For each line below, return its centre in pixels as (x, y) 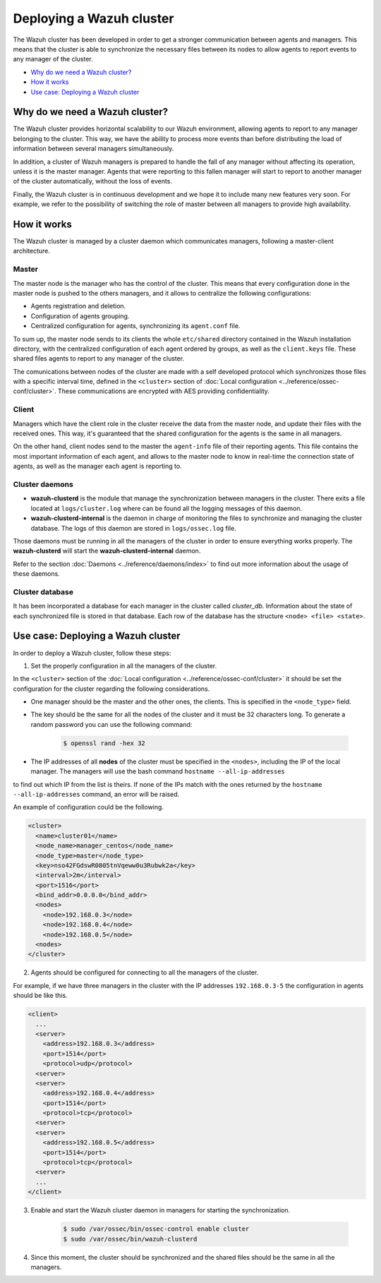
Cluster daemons (43, 484)
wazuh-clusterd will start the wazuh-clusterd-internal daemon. (107, 551)
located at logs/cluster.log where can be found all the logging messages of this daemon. (167, 508)
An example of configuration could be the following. (88, 807)
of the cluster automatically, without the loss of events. (93, 181)
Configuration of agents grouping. (80, 316)
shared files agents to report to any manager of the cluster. (99, 359)
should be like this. (40, 996)
